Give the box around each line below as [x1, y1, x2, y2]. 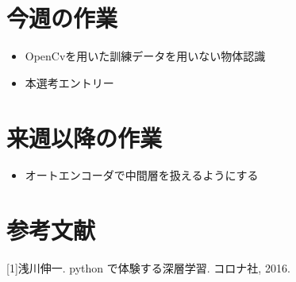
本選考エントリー [25, 74, 114, 91]
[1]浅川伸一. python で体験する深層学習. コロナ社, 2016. [6, 260, 290, 276]
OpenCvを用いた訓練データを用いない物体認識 [25, 48, 266, 64]
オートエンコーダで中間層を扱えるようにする [25, 167, 259, 183]
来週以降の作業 [6, 121, 163, 153]
